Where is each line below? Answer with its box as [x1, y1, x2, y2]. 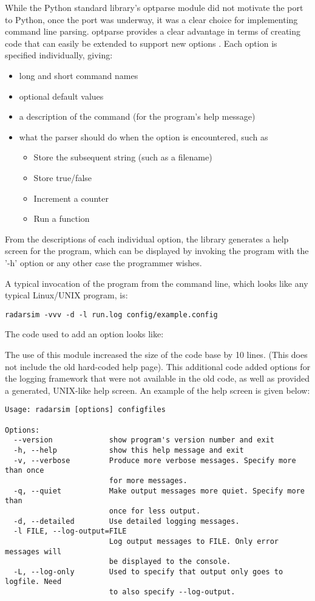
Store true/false [33, 171, 92, 184]
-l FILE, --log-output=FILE [13, 527, 127, 536]
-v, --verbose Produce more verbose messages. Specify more [13, 456, 296, 465]
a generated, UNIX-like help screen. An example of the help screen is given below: [5, 383, 310, 396]
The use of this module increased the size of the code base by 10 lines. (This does [5, 348, 308, 360]
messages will [5, 547, 62, 556]
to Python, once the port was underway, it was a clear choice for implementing [5, 13, 298, 26]
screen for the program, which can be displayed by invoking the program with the [5, 244, 309, 257]
